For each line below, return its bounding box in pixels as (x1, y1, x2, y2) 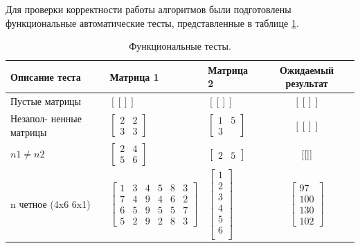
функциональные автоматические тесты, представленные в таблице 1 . (6, 15, 299, 30)
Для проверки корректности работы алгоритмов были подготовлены (6, 2, 291, 16)
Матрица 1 (109, 69, 159, 84)
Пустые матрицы (10, 94, 82, 108)
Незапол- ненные (10, 111, 82, 126)
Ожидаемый (280, 62, 334, 77)
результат (285, 76, 328, 90)
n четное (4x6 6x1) (10, 197, 91, 211)
